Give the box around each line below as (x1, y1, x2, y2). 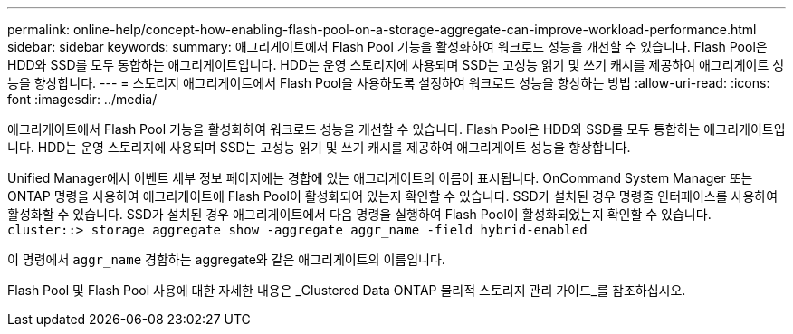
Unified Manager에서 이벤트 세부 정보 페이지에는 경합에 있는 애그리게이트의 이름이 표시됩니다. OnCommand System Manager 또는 (7, 170, 753, 186)
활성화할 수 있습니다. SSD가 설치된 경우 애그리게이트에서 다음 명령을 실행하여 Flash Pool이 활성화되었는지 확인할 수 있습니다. (7, 206, 712, 222)
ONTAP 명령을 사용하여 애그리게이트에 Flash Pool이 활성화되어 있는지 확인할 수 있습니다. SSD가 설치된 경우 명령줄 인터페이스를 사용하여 (7, 188, 779, 204)
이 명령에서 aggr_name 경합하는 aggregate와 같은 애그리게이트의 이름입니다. (7, 252, 445, 267)
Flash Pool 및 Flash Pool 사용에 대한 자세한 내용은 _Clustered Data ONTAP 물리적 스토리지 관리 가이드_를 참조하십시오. (7, 282, 686, 298)
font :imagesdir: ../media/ (7, 91, 158, 107)
